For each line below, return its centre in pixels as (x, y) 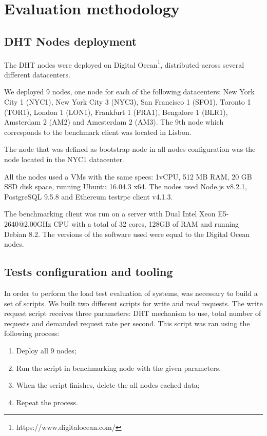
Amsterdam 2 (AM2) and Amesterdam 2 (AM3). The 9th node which (114, 122)
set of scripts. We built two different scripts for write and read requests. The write (133, 303)
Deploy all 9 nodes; (46, 350)
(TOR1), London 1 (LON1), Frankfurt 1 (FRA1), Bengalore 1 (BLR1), (116, 112)
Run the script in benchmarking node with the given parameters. (119, 368)
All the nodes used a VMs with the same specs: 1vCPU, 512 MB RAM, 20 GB (128, 176)
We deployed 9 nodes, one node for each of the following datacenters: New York (129, 92)
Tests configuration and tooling (89, 272)
